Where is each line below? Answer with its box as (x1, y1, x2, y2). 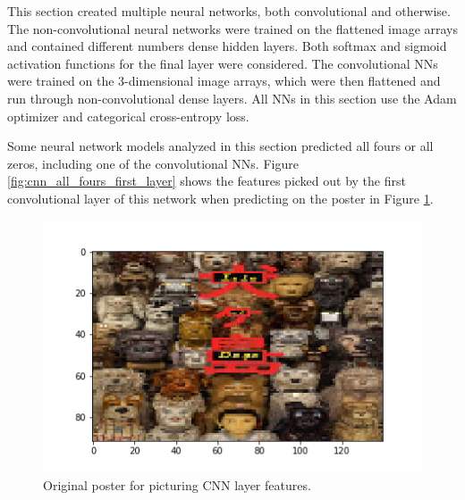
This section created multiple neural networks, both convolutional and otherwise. (7, 2, 451, 20)
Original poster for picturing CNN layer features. (43, 475, 311, 494)
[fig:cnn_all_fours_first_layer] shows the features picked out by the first (7, 171, 406, 190)
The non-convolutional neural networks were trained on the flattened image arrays (7, 19, 458, 37)
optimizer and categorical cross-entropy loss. (7, 106, 249, 125)
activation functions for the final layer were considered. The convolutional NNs (7, 54, 438, 72)
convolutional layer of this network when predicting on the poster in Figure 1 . (7, 188, 434, 207)
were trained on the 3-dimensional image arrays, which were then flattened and (7, 71, 441, 90)
